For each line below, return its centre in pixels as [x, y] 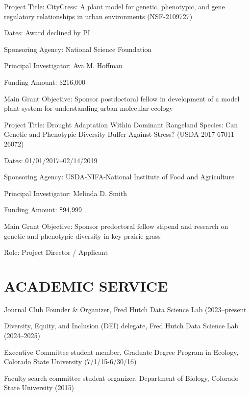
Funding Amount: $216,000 [45, 82]
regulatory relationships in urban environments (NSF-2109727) [98, 16]
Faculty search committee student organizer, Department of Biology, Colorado [121, 378]
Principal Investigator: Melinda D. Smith [66, 193]
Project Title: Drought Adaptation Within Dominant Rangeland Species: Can [121, 124]
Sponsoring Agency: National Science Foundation [78, 49]
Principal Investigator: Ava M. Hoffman [63, 65]
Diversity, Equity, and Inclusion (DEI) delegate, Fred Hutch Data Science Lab [121, 326]
